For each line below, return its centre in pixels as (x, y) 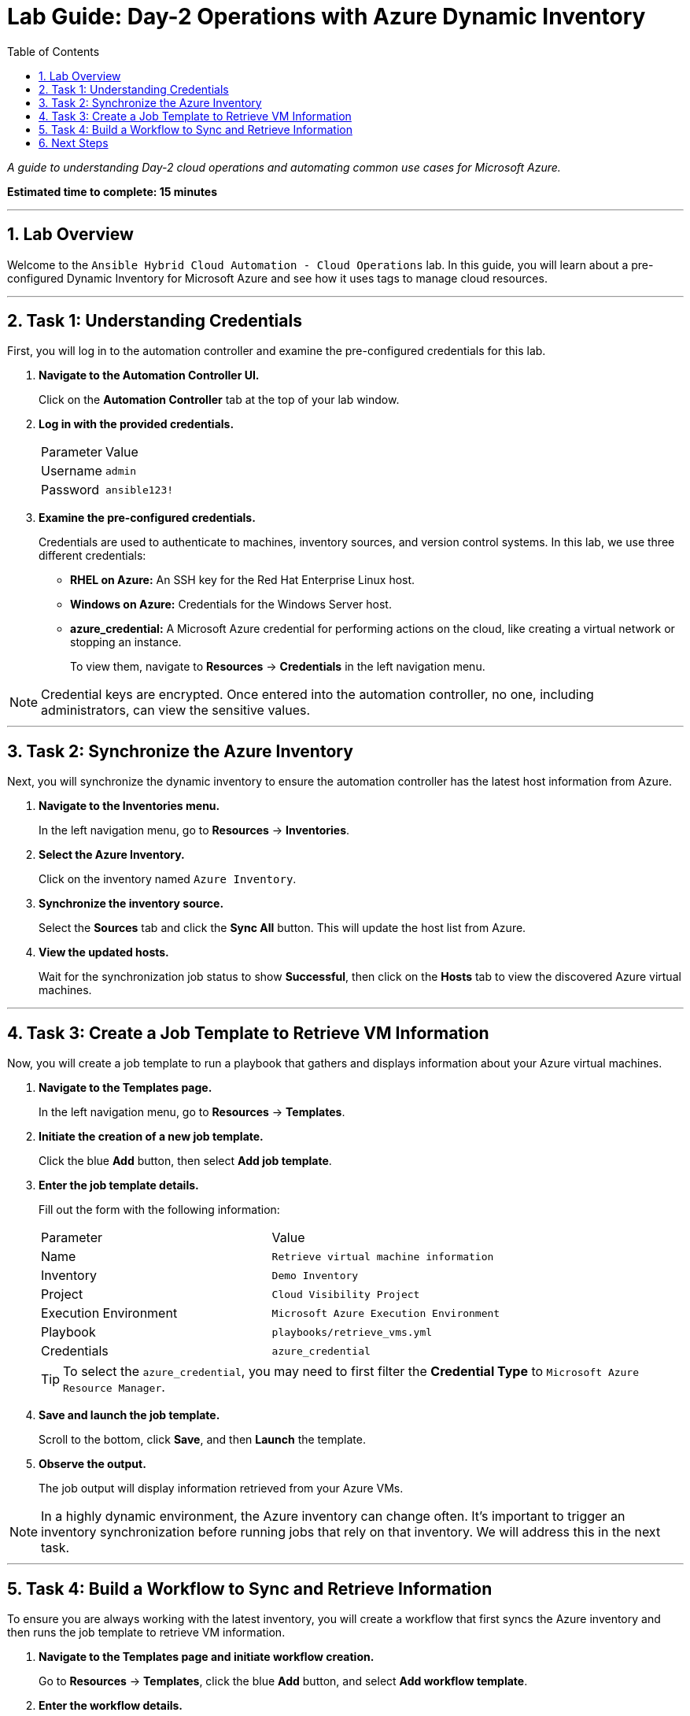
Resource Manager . (114, 1387)
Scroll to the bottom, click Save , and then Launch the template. (202, 1440)
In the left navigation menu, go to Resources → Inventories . (194, 830)
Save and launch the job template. (129, 1415)
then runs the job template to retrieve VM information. (146, 1632)
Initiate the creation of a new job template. (151, 1137)
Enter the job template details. (119, 1185)
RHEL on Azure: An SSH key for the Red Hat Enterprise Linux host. (243, 580)
